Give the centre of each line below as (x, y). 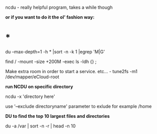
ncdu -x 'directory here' (30, 96)
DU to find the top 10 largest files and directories (58, 116)
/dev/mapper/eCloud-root (32, 77)
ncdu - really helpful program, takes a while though (59, 7)
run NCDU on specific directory (39, 86)
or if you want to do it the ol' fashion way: (50, 17)
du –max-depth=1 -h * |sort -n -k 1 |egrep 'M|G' (55, 52)
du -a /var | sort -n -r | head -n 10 (41, 126)
